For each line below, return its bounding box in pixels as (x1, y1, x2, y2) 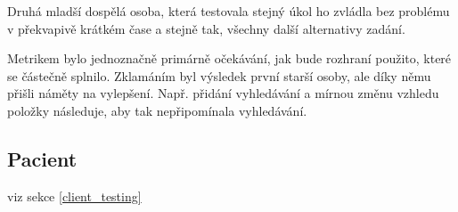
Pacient (7, 144, 78, 172)
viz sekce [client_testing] (7, 186, 142, 205)
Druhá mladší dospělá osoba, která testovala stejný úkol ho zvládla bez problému (7, 2, 450, 20)
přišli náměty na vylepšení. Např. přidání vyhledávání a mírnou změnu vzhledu (7, 84, 439, 102)
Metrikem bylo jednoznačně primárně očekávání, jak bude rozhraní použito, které (7, 49, 452, 68)
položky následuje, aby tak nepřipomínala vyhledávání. (7, 101, 307, 119)
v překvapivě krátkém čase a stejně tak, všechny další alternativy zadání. (7, 19, 405, 37)
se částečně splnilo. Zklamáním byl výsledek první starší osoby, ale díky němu (7, 66, 431, 85)
